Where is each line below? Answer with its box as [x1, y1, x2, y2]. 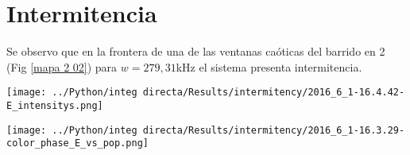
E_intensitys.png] [6, 99, 103, 111]
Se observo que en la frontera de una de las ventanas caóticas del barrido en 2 [6, 43, 385, 60]
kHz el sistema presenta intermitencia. [176, 58, 362, 75]
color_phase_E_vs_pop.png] [6, 138, 149, 149]
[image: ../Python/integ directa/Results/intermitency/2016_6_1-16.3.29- [6, 124, 405, 136]
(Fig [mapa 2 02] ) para [6, 58, 118, 75]
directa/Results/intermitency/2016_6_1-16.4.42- [142, 87, 405, 99]
